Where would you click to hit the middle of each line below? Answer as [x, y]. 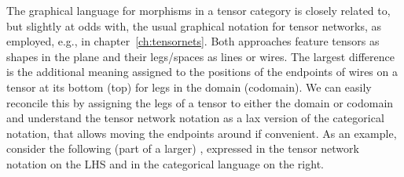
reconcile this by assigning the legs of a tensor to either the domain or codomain [200, 102]
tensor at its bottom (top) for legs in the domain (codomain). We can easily [189, 87]
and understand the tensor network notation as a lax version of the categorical [195, 118]
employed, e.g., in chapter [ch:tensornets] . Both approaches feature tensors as [193, 41]
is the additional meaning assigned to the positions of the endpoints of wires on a [202, 72]
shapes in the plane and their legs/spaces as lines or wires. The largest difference [200, 56]
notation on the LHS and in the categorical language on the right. [165, 163]
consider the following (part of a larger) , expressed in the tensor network [183, 148]
